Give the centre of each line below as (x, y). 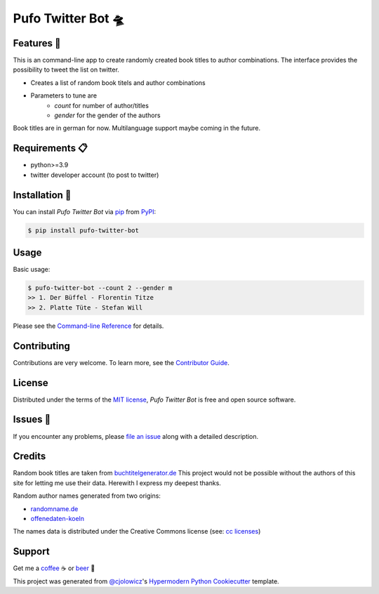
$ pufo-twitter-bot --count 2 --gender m (100, 288)
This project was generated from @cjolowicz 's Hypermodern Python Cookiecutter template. (146, 581)
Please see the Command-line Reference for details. (88, 326)
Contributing (41, 346)
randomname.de (54, 508)
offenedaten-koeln (57, 519)
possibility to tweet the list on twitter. (66, 70)
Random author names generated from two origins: (87, 496)
